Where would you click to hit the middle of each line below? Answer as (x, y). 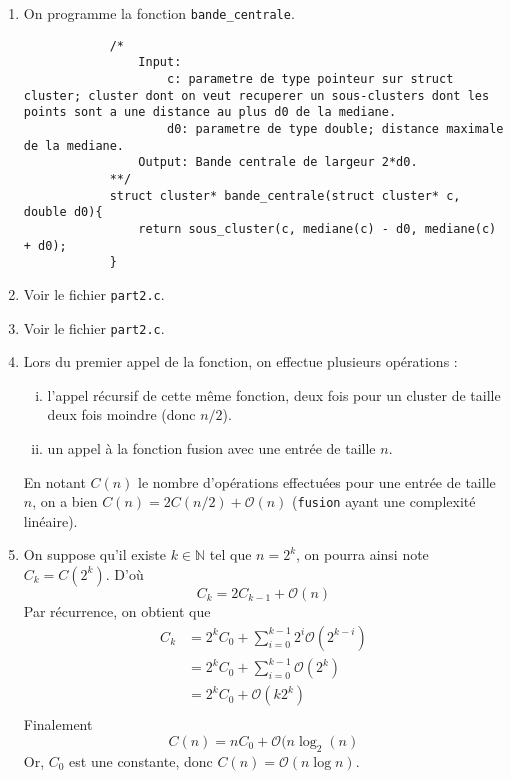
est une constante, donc (141, 760)
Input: (160, 62)
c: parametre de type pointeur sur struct (310, 78)
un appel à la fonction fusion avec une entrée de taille (211, 447)
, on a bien (65, 501)
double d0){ (63, 212)
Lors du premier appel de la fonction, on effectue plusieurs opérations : (240, 361)
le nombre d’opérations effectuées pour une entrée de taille (317, 481)
